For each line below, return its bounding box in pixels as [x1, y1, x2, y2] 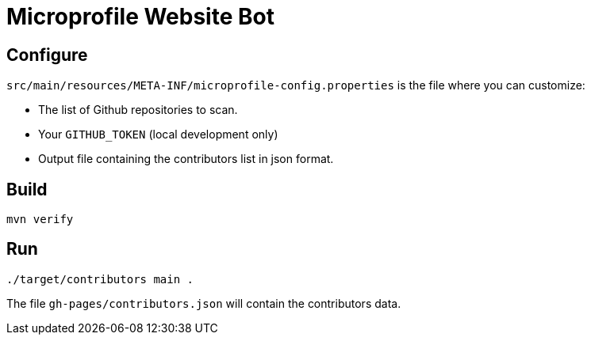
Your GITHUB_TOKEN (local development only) [38, 127, 278, 142]
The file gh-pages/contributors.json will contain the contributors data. [6, 296, 401, 310]
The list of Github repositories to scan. [38, 103, 238, 117]
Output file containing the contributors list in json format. [38, 152, 334, 166]
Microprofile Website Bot [6, 3, 274, 30]
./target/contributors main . [6, 272, 194, 286]
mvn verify [6, 213, 74, 226]
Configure [6, 44, 88, 65]
